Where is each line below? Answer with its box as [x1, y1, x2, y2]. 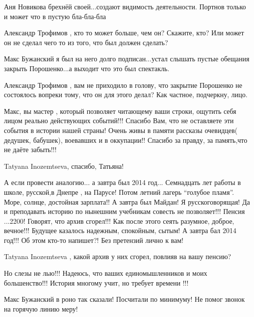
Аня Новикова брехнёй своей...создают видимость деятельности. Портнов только [4, 1, 246, 11]
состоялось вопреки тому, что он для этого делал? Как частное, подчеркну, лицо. [4, 89, 248, 100]
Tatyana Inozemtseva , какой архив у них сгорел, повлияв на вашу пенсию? [4, 251, 231, 262]
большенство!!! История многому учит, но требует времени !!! [4, 277, 189, 288]
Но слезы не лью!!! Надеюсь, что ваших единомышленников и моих [4, 268, 207, 278]
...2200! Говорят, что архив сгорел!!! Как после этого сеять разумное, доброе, [4, 215, 234, 226]
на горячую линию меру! [4, 303, 78, 314]
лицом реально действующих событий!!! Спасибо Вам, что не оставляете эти [4, 115, 234, 126]
